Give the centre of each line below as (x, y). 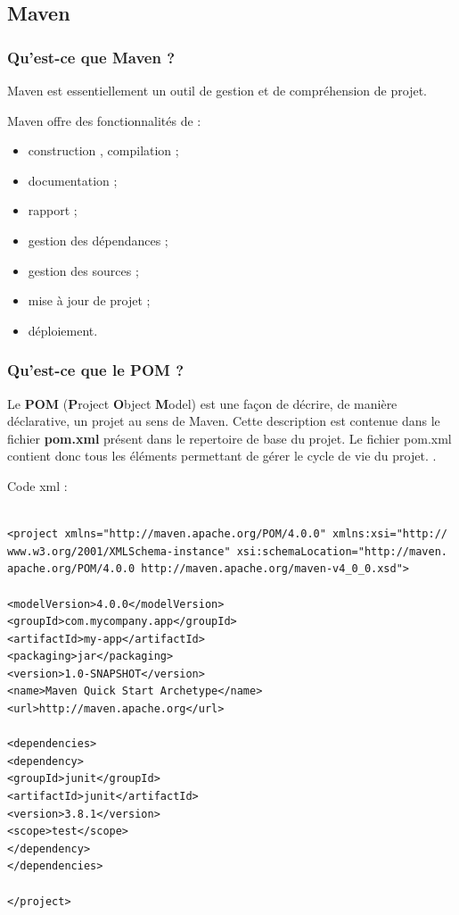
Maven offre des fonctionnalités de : (104, 120)
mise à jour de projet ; (89, 300)
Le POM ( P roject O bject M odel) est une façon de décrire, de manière (202, 403)
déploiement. (63, 330)
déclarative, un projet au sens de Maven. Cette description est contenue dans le (224, 421)
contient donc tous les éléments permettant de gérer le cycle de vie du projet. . (222, 456)
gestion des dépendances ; (98, 240)
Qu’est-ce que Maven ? (91, 57)
